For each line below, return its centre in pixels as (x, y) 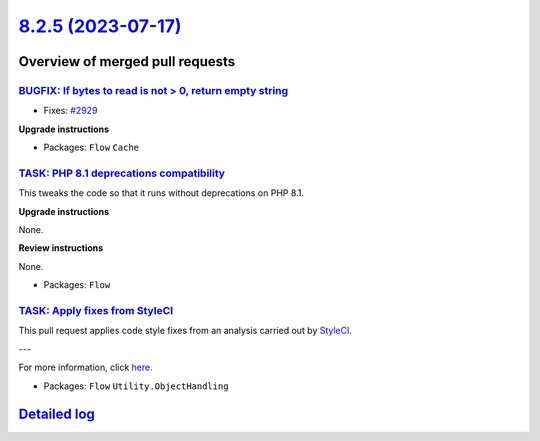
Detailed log (56, 414)
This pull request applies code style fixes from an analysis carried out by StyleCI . (185, 331)
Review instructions (61, 248)
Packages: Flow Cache (91, 147)
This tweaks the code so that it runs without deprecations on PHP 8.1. (161, 193)
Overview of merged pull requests (127, 61)
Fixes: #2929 (70, 111)
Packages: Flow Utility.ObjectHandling (136, 386)
